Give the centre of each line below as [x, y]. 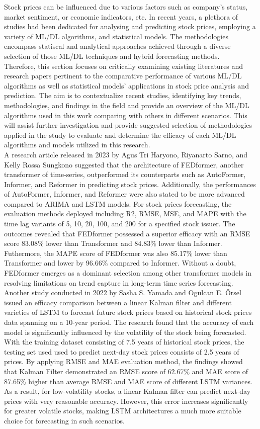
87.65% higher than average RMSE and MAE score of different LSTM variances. [128, 381]
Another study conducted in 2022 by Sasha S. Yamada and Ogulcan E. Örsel [123, 292]
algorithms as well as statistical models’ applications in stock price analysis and [126, 85]
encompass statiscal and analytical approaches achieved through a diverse [117, 46]
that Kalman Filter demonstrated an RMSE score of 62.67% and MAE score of [126, 371]
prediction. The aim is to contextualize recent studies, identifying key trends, [123, 95]
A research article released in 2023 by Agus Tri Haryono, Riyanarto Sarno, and [126, 154]
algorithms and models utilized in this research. [77, 145]
